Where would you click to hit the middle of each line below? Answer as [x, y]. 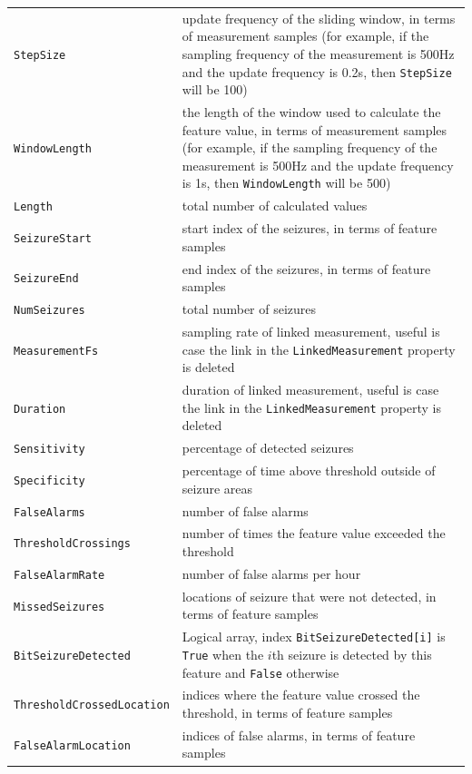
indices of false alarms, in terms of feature [299, 735]
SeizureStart [53, 238]
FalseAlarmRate [59, 575]
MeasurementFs [56, 351]
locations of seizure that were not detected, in [309, 596]
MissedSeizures [59, 607]
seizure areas [217, 488]
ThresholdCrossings [72, 544]
